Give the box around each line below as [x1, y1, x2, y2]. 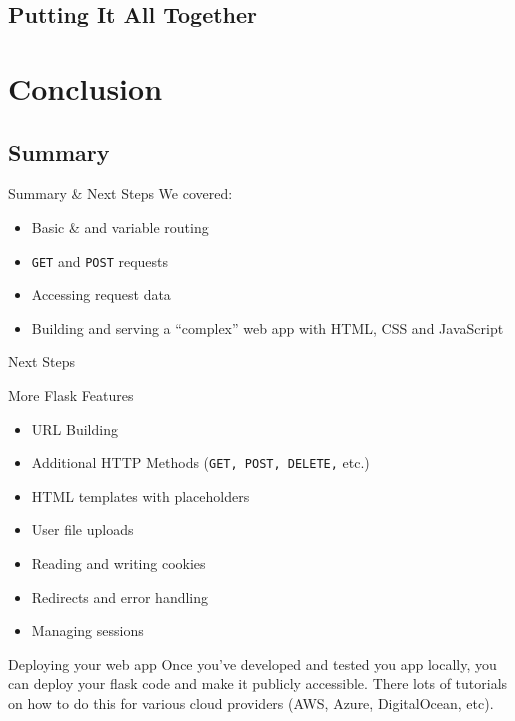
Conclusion [8, 67, 163, 108]
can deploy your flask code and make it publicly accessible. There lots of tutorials [8, 673, 508, 694]
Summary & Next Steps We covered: [8, 183, 233, 204]
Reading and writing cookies [31, 553, 206, 574]
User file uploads [31, 519, 134, 540]
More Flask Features [8, 384, 134, 405]
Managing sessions [31, 620, 144, 641]
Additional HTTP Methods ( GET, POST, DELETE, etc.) [31, 452, 370, 473]
